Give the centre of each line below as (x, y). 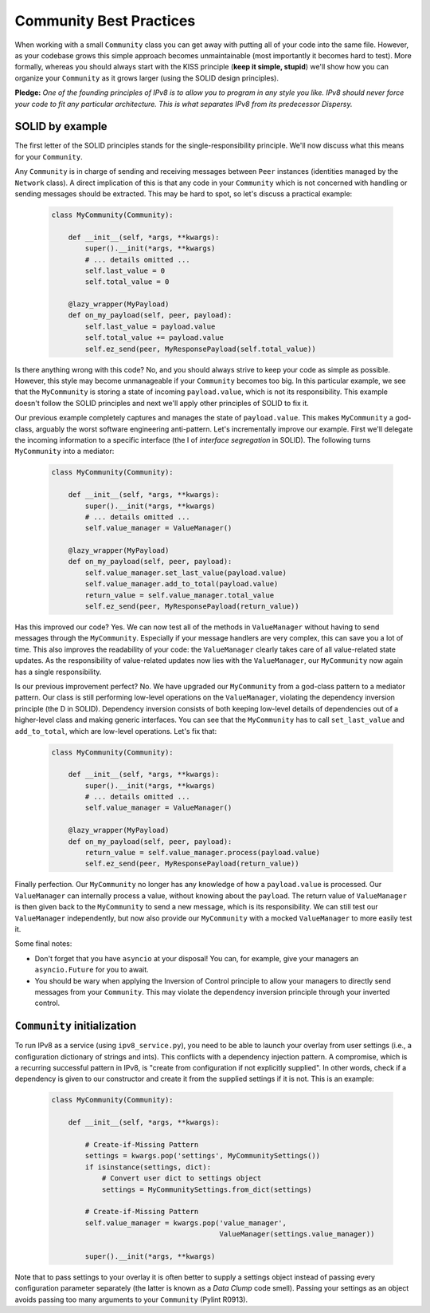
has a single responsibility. (58, 672)
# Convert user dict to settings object (182, 1178)
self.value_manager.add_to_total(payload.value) (182, 584)
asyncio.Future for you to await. (92, 970)
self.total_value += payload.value (154, 338)
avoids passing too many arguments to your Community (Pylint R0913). (131, 1299)
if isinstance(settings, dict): (148, 1167)
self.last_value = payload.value (150, 326)
